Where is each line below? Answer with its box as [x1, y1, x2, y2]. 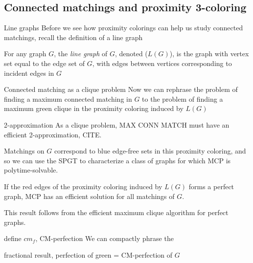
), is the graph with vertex [169, 48, 249, 59]
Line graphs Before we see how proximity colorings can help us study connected [4, 22, 243, 33]
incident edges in [4, 67, 54, 78]
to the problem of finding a [142, 93, 223, 104]
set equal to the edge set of [4, 58, 85, 68]
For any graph [4, 48, 46, 59]
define [4, 233, 22, 243]
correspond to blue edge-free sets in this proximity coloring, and [54, 146, 246, 156]
